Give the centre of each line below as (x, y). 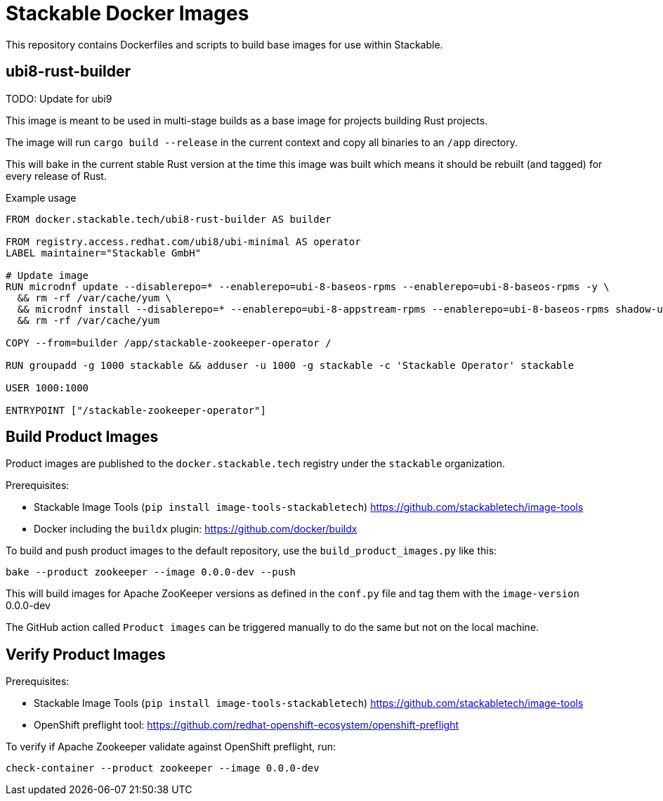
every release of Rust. (56, 176)
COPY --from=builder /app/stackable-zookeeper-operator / (169, 343)
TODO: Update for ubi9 (59, 98)
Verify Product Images (86, 654)
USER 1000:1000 (47, 388)
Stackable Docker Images (127, 13)
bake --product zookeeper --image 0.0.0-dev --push (151, 572)
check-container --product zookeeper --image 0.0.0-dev (163, 768)
